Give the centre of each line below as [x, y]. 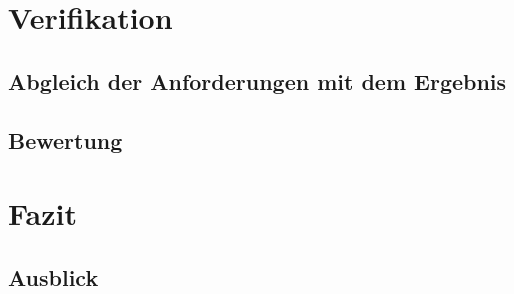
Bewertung [65, 139]
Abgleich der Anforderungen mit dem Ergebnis [257, 80]
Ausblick [53, 276]
